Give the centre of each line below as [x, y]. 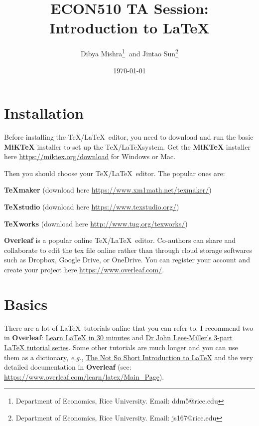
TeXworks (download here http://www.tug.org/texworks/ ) [96, 223]
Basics [26, 304]
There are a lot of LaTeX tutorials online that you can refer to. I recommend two [129, 327]
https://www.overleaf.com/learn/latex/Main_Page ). [84, 376]
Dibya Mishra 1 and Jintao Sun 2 [129, 53]
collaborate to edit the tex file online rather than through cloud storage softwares [128, 250]
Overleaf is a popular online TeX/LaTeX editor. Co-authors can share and [120, 240]
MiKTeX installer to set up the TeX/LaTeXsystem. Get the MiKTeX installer [127, 146]
